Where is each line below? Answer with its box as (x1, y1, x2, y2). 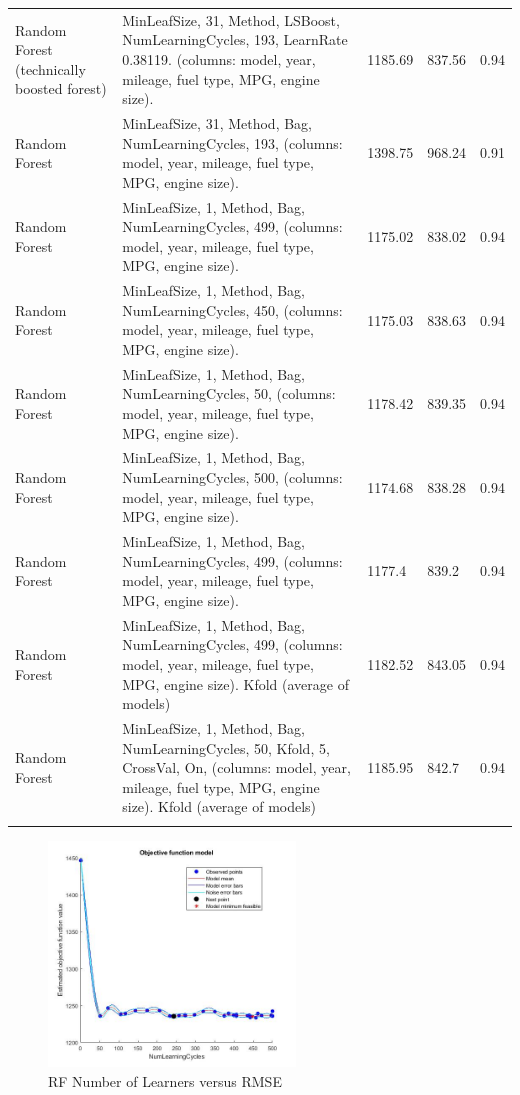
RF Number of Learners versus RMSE (48, 1071, 282, 1092)
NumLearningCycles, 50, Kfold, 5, (122, 737, 330, 758)
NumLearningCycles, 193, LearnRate (122, 29, 348, 50)
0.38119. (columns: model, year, (122, 48, 316, 69)
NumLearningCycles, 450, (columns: (122, 299, 343, 320)
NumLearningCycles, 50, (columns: (122, 383, 336, 404)
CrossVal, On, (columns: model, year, (122, 757, 351, 778)
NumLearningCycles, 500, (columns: (122, 467, 343, 488)
